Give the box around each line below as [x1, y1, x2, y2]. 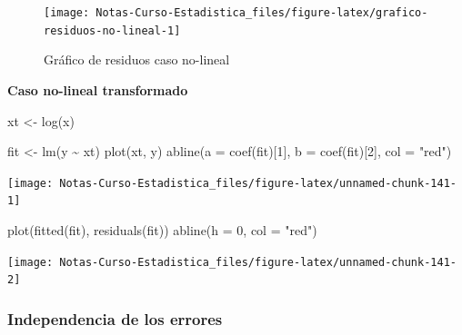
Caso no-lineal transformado [7, 80, 188, 99]
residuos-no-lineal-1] [44, 24, 181, 37]
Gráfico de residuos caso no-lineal [44, 50, 230, 69]
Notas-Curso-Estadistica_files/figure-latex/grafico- [95, 6, 428, 19]
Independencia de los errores [7, 307, 223, 330]
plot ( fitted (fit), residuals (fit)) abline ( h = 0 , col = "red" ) [7, 221, 317, 239]
